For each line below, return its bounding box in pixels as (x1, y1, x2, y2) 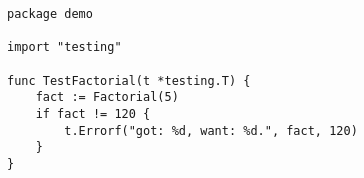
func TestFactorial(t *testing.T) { (7, 73, 251, 88)
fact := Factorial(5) (35, 90, 179, 105)
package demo (7, 7, 93, 21)
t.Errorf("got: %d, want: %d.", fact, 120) (64, 123, 358, 138)
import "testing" (7, 40, 122, 55)
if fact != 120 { (35, 106, 151, 121)
